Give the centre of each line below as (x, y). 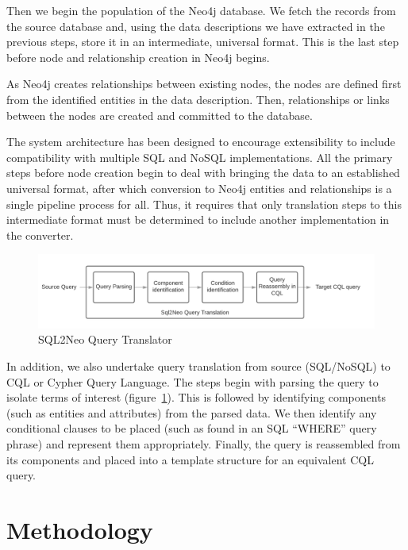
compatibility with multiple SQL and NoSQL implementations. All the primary (200, 157)
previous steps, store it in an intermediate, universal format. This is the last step (203, 42)
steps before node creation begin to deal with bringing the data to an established (203, 173)
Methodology (80, 530)
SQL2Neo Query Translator (105, 339)
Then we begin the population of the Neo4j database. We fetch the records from (201, 10)
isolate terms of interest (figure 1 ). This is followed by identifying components (196, 397)
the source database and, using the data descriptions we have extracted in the (196, 26)
